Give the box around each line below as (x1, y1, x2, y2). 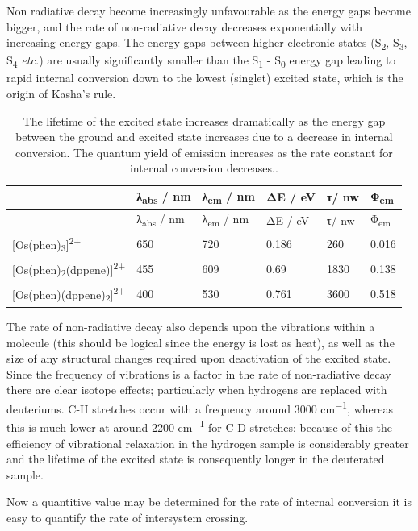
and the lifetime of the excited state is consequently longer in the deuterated (6, 450, 385, 467)
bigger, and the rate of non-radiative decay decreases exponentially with (6, 18, 362, 35)
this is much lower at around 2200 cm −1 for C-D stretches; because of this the (6, 417, 393, 435)
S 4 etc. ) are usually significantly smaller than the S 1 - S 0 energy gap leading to (6, 52, 396, 71)
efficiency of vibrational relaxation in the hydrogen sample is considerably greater (6, 434, 409, 451)
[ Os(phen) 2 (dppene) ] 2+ (12, 258, 126, 280)
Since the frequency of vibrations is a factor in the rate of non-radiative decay (6, 365, 391, 382)
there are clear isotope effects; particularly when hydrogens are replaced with (6, 381, 387, 398)
